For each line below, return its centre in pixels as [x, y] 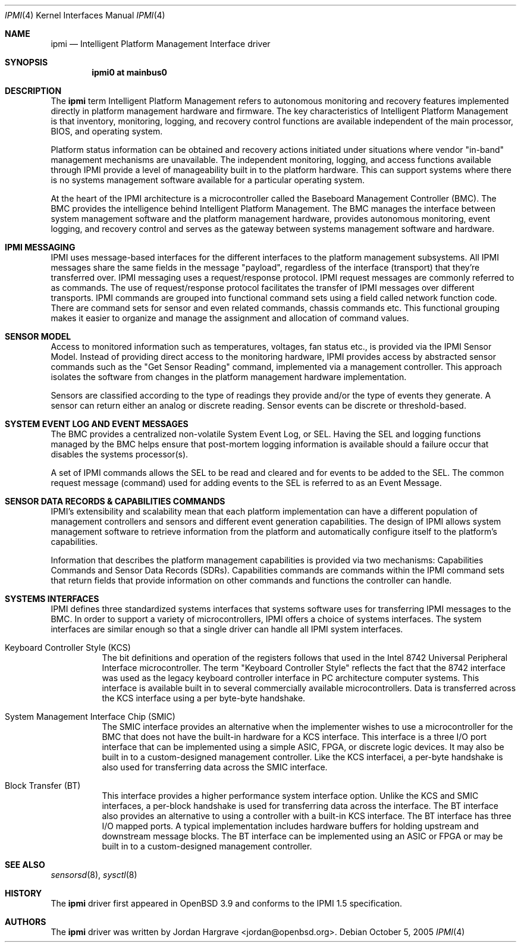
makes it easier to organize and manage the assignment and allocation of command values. [230, 318]
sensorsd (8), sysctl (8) [94, 875]
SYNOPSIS [26, 62]
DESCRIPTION [33, 91]
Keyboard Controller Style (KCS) [68, 647]
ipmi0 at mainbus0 [129, 72]
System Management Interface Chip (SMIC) [90, 716]
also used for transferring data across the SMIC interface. [215, 767]
